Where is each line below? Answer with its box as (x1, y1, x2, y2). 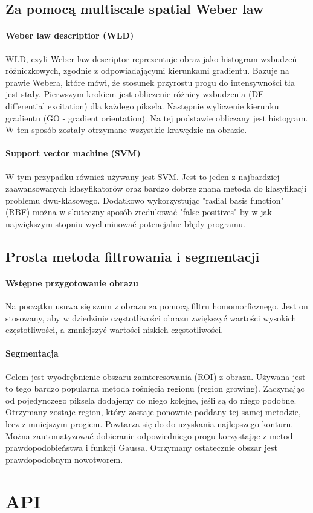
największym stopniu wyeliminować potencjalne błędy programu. (5, 217, 245, 230)
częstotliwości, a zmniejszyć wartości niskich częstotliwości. (5, 323, 224, 336)
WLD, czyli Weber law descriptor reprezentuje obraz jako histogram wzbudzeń (5, 52, 297, 65)
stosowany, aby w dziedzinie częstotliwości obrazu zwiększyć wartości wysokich (5, 311, 297, 324)
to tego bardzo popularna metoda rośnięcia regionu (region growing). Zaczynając (5, 382, 305, 395)
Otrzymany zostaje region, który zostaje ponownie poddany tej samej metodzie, (5, 405, 301, 418)
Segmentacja (5, 347, 59, 360)
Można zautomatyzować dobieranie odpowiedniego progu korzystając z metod (5, 429, 293, 442)
